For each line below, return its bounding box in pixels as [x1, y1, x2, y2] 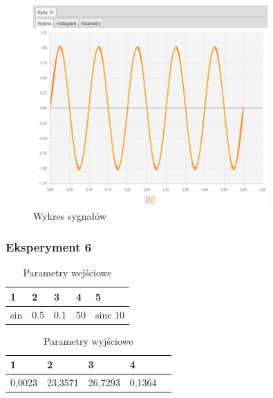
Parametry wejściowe [23, 265, 112, 280]
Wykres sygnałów [33, 209, 107, 223]
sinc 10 [95, 307, 125, 321]
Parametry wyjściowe [44, 333, 133, 348]
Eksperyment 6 [6, 238, 92, 255]
